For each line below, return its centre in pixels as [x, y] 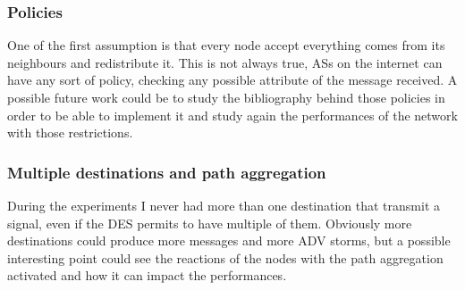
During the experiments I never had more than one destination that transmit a [224, 205]
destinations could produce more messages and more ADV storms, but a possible [229, 240]
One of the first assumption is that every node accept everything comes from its [226, 45]
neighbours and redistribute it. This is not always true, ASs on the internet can [225, 62]
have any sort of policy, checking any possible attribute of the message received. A [232, 80]
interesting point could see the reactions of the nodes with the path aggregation [225, 257]
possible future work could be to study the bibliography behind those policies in [226, 97]
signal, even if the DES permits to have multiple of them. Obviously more [210, 223]
